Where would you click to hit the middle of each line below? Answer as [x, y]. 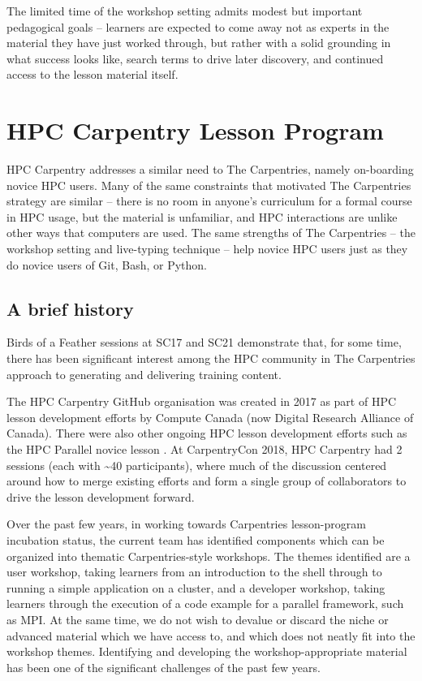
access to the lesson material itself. [93, 74]
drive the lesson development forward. [101, 496]
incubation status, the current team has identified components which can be [196, 539]
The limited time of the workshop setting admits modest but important [185, 11]
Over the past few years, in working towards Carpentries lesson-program [186, 524]
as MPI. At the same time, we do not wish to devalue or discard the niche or [198, 619]
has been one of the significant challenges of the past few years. [164, 667]
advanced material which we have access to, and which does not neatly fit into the [211, 635]
